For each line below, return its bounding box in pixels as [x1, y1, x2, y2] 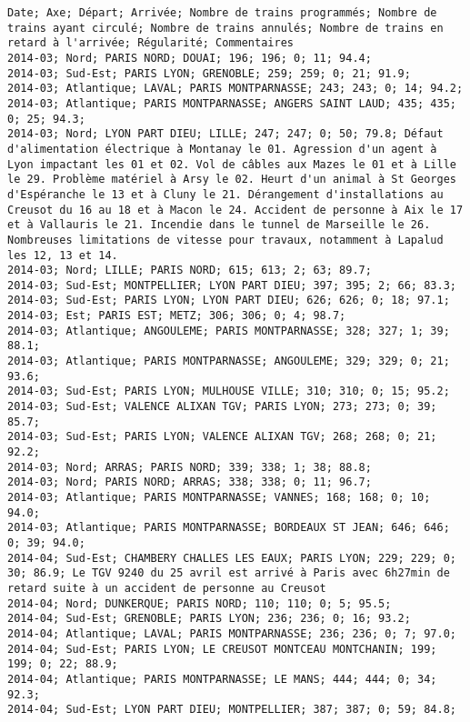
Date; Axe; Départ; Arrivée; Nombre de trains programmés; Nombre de [7, 6, 437, 19]
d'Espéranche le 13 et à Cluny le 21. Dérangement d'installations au [7, 187, 444, 201]
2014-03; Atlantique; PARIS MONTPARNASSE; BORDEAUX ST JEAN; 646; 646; [7, 521, 450, 535]
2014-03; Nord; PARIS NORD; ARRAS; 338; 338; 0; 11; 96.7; [7, 476, 372, 489]
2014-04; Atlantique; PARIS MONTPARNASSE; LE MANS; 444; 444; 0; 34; [7, 672, 437, 686]
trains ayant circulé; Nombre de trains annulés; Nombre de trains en [7, 21, 444, 35]
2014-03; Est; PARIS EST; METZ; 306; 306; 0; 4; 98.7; [7, 309, 346, 323]
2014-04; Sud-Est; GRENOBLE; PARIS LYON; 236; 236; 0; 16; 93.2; [7, 612, 411, 626]
